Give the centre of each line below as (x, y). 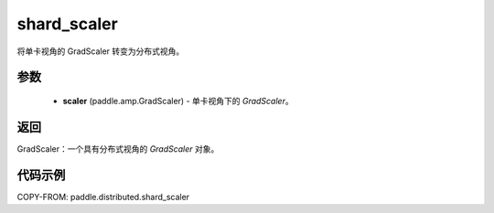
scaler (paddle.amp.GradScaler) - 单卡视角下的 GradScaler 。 (178, 101)
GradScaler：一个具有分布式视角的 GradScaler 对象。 (118, 149)
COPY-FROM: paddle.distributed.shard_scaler (103, 197)
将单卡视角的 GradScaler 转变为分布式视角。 (101, 51)
